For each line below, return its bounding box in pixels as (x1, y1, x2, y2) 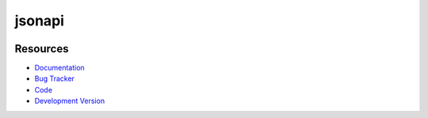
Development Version (34, 96, 105, 106)
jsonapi (14, 12, 65, 29)
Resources (14, 42, 69, 55)
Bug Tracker (34, 74, 75, 83)
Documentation (34, 63, 85, 73)
